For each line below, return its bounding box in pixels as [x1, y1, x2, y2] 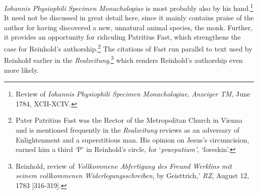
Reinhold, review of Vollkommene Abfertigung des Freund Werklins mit [15, 160, 232, 171]
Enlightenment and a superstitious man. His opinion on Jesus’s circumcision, [15, 134, 249, 145]
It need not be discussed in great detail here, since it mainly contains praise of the [4, 12, 254, 23]
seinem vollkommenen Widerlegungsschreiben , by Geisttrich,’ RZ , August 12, [15, 170, 249, 181]
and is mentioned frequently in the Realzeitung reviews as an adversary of [15, 124, 240, 135]
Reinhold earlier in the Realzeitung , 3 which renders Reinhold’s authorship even [4, 53, 243, 65]
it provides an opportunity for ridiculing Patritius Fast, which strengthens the [4, 32, 241, 42]
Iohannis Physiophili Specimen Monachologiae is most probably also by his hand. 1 [4, 1, 254, 13]
